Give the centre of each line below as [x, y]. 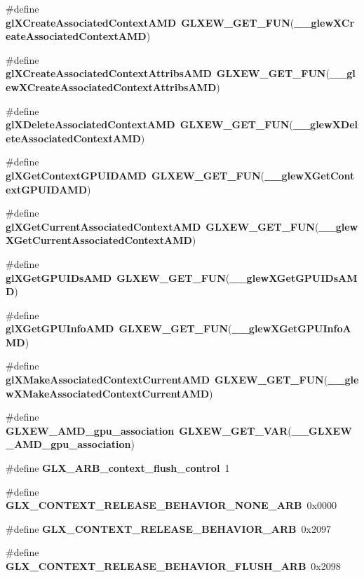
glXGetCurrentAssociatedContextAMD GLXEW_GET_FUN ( [162, 226]
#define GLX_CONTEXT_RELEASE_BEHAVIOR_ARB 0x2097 [168, 528]
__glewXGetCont [310, 175]
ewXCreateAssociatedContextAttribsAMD [111, 87]
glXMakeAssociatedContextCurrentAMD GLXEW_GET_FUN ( [167, 380]
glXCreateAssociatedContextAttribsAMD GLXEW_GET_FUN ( [168, 73]
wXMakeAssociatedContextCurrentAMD [108, 393]
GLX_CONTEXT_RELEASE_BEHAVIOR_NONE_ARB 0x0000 [171, 505]
